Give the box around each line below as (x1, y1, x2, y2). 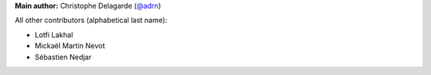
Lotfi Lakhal (34, 30, 73, 39)
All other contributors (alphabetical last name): (14, 16, 168, 25)
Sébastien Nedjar (34, 52, 92, 62)
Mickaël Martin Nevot (34, 41, 105, 51)
